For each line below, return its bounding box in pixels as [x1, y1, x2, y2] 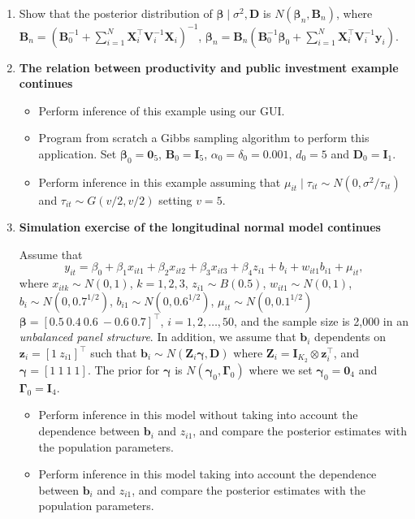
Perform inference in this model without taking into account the [38, 406, 358, 423]
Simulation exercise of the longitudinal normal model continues [19, 218, 381, 236]
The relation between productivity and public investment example [19, 58, 399, 76]
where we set [249, 361, 313, 378]
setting [158, 191, 192, 208]
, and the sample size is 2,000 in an [234, 312, 409, 329]
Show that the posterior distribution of [19, 5, 213, 21]
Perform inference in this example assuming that [38, 173, 281, 190]
